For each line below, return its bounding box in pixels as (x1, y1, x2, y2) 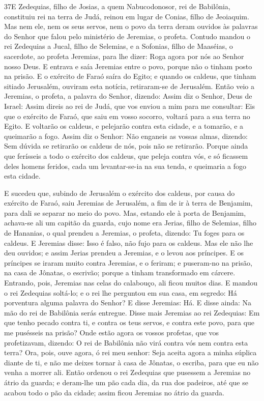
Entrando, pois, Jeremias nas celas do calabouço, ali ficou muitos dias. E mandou (4, 277, 258, 288)
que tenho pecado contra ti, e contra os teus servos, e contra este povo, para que (4, 317, 255, 328)
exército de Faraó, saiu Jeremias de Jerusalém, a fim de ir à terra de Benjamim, (4, 197, 253, 208)
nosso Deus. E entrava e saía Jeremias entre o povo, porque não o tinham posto (4, 61, 252, 71)
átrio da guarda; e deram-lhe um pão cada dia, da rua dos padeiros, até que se (4, 377, 248, 387)
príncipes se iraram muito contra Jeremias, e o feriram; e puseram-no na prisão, (4, 257, 252, 268)
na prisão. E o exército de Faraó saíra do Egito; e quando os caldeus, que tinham (4, 71, 256, 81)
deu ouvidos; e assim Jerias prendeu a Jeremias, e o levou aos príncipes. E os (4, 247, 244, 258)
